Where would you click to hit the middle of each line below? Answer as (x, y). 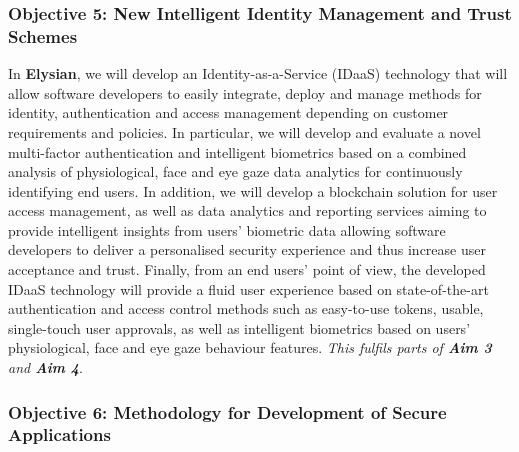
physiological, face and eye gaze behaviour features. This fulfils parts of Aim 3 (250, 347)
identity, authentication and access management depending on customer (228, 112)
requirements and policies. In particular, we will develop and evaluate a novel (244, 131)
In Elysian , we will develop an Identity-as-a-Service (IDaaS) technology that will (258, 73)
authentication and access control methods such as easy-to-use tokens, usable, (246, 308)
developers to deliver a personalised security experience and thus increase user (247, 249)
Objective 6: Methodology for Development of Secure (227, 411)
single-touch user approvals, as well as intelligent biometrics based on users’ (239, 327)
